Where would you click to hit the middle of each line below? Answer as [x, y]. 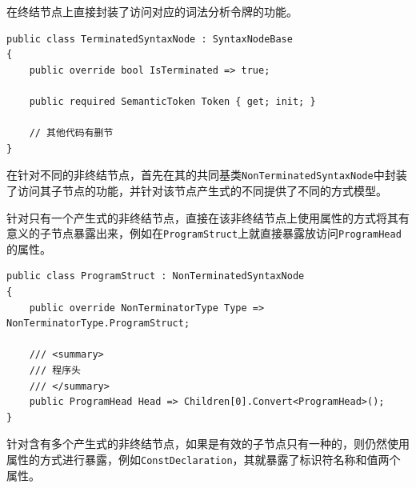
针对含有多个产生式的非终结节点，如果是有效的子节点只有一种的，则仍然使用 [208, 444]
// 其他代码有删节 [71, 133]
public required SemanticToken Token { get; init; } [172, 101]
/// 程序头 [55, 370]
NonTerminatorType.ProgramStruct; [98, 324]
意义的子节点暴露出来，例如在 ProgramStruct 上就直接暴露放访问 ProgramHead [204, 233]
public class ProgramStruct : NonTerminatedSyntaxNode [156, 276]
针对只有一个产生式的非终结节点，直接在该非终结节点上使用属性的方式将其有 [208, 217]
